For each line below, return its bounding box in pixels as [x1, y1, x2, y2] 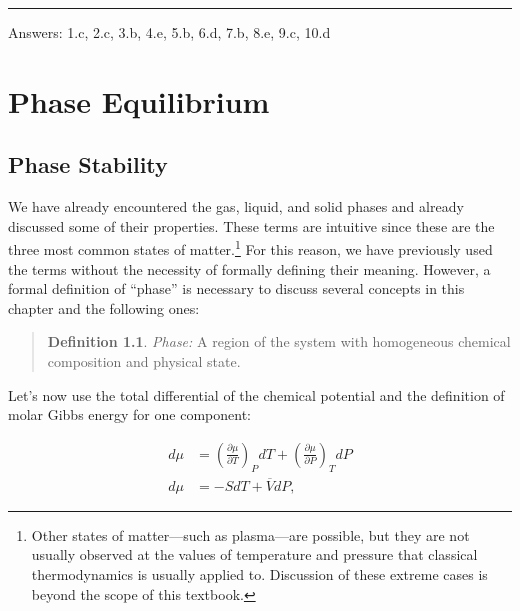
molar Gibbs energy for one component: [8, 404, 251, 425]
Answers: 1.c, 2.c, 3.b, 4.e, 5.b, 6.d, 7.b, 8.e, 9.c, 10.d [8, 22, 331, 42]
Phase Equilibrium [8, 80, 270, 121]
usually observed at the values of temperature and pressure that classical [31, 544, 478, 565]
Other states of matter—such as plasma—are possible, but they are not [31, 524, 470, 545]
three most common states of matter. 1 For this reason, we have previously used [8, 236, 493, 260]
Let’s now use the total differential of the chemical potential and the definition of [8, 384, 505, 405]
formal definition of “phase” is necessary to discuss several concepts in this [8, 278, 465, 299]
